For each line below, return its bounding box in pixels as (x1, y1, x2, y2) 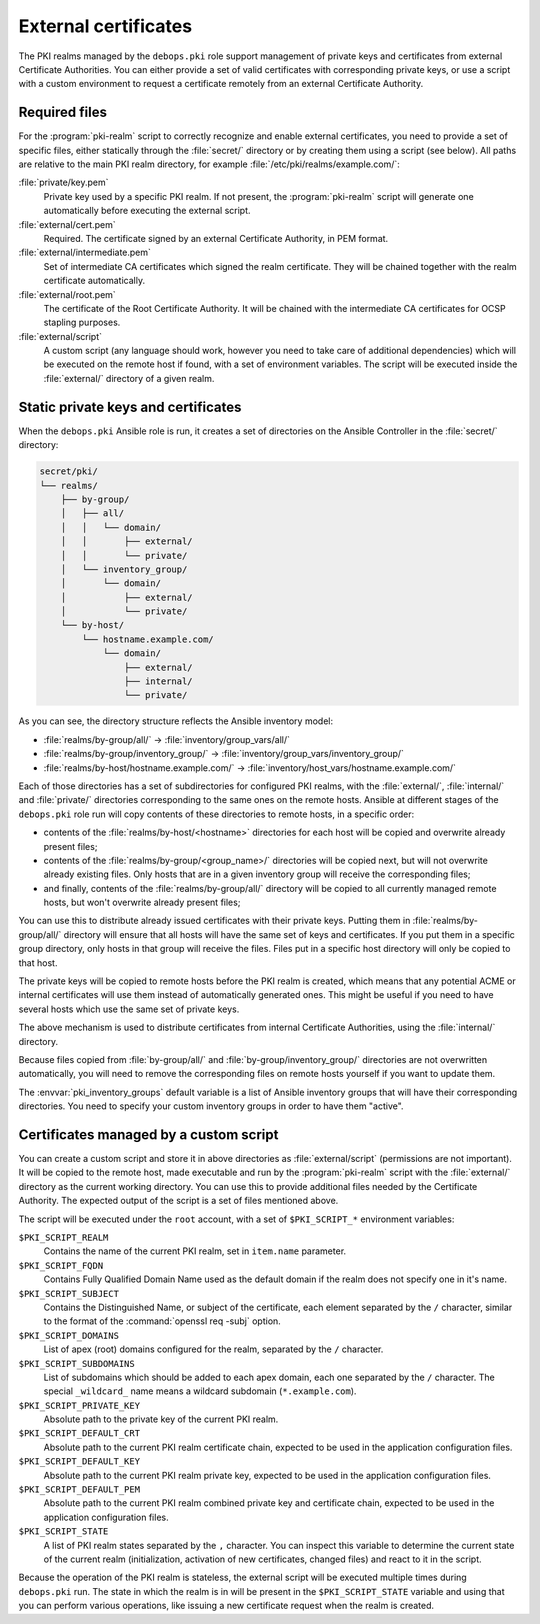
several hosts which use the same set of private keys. (18, 1003, 240, 1015)
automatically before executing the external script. (43, 205, 251, 217)
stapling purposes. (43, 316, 121, 329)
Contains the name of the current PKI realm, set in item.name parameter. (43, 1245, 347, 1257)
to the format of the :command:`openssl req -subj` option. (43, 1315, 282, 1327)
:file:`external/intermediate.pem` (18, 246, 152, 259)
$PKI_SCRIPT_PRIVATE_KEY (18, 1400, 140, 1411)
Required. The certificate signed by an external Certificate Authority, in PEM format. (43, 232, 389, 244)
